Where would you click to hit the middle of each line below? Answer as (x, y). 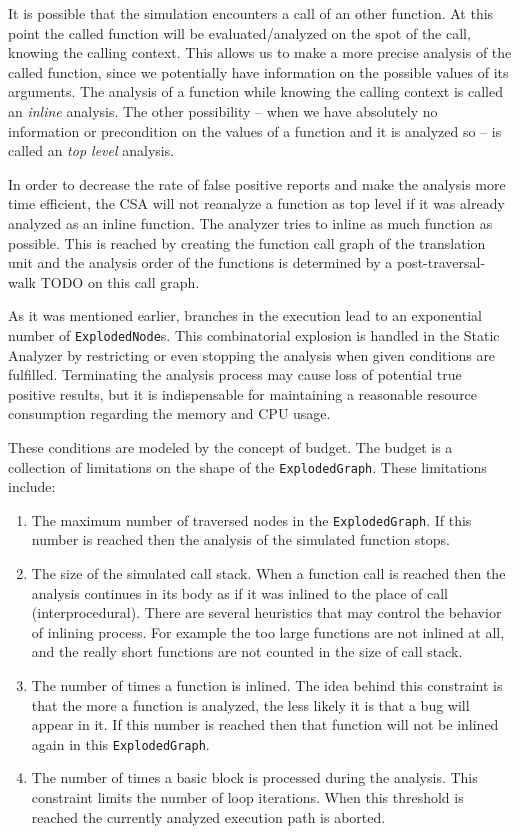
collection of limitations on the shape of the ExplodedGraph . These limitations (247, 466)
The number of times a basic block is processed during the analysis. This (254, 777)
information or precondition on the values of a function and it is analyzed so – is (255, 130)
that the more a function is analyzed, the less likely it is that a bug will (250, 704)
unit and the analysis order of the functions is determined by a (200, 262)
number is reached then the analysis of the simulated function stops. (241, 539)
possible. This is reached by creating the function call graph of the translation (247, 242)
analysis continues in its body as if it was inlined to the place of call (239, 592)
